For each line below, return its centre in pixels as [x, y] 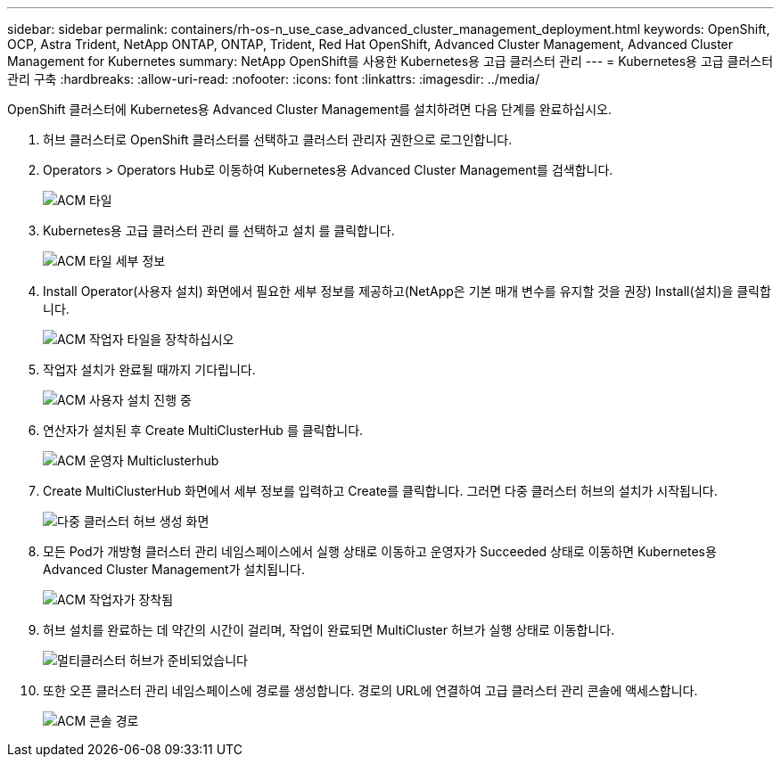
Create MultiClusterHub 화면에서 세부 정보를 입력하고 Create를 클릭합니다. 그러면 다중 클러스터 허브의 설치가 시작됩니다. [380, 491]
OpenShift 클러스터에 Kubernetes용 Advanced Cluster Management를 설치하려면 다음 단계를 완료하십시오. [310, 109]
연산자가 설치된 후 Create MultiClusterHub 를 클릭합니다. [203, 430]
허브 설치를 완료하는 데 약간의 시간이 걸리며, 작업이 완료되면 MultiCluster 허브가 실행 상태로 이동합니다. [329, 630]
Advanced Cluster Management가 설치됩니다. [174, 569]
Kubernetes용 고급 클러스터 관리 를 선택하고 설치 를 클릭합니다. [219, 230]
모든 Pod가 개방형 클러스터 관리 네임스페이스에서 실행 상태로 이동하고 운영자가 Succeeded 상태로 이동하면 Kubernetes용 [380, 551]
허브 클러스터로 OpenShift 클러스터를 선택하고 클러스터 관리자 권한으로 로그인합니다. [278, 140]
